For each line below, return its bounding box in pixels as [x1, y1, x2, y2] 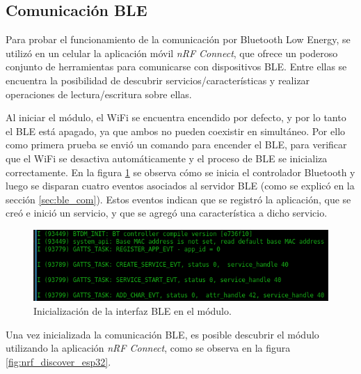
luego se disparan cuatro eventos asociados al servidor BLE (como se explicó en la [6, 178, 355, 193]
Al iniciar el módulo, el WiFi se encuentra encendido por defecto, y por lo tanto [6, 110, 346, 125]
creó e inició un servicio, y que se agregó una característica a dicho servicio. [6, 205, 328, 220]
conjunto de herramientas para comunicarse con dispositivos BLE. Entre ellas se [6, 59, 347, 74]
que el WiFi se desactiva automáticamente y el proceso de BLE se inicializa [6, 150, 328, 165]
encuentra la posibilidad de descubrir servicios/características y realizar [6, 72, 310, 87]
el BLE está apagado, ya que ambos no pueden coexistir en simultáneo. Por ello [6, 123, 346, 138]
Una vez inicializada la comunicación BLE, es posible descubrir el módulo [6, 327, 319, 341]
